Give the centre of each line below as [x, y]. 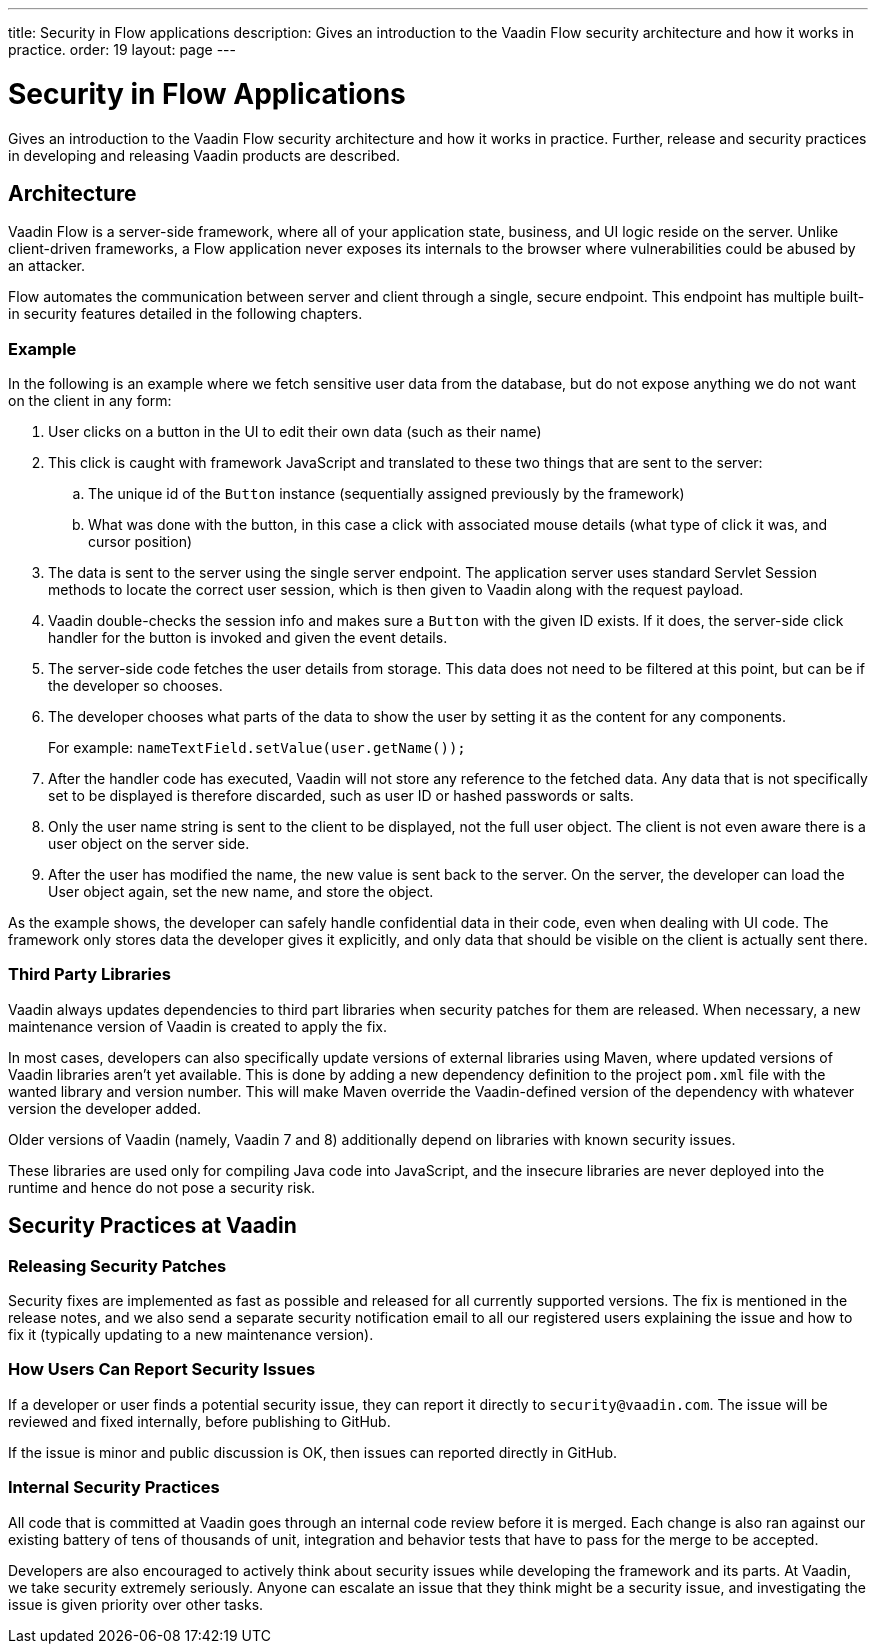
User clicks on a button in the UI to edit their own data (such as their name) [295, 432]
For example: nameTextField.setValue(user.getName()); [257, 748]
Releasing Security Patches [117, 1265]
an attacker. [46, 266]
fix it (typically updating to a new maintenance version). [191, 1335]
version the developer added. [105, 1108]
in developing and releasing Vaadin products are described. [204, 155]
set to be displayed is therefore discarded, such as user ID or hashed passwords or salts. [341, 796]
